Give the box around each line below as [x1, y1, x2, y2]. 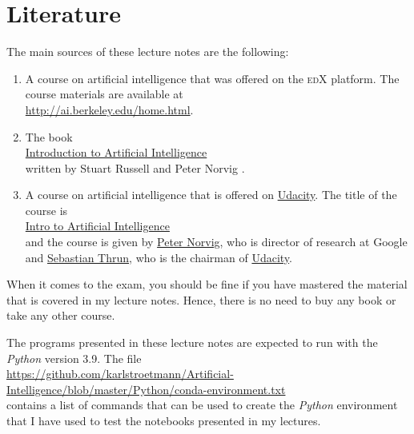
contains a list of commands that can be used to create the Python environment [6, 396, 398, 413]
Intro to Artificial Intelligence [25, 217, 170, 234]
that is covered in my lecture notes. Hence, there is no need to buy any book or [6, 291, 396, 308]
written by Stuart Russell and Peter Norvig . [25, 159, 245, 176]
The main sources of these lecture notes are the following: [6, 43, 289, 60]
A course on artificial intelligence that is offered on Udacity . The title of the [25, 186, 397, 203]
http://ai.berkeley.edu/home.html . [25, 101, 194, 117]
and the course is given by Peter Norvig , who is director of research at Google [25, 233, 408, 250]
